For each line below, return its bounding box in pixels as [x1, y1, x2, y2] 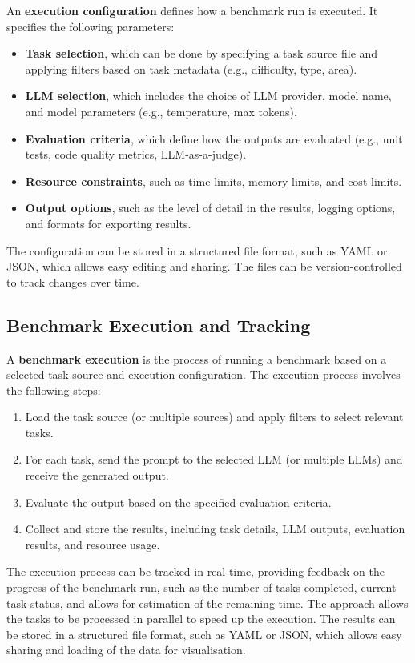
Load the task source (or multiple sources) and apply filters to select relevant [25, 408, 404, 425]
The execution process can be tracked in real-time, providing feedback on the [6, 563, 385, 580]
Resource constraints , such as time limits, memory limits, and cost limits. [25, 172, 402, 189]
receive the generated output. [25, 467, 169, 484]
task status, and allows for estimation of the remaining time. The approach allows [6, 594, 409, 611]
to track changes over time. [6, 273, 139, 290]
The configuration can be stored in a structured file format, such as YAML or [6, 242, 388, 259]
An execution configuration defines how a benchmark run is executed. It [6, 2, 378, 18]
